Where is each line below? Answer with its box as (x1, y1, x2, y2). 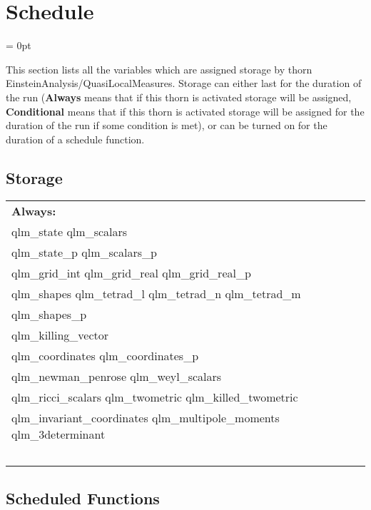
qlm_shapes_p (11, 306, 87, 323)
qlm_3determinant (11, 426, 106, 443)
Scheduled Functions (6, 486, 160, 509)
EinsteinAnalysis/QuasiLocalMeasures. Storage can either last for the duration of (6, 76, 362, 91)
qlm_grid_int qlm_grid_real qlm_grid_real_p (11, 265, 251, 282)
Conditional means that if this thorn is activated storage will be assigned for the (6, 103, 365, 118)
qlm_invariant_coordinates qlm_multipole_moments (11, 409, 280, 427)
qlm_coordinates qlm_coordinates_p (11, 347, 199, 364)
